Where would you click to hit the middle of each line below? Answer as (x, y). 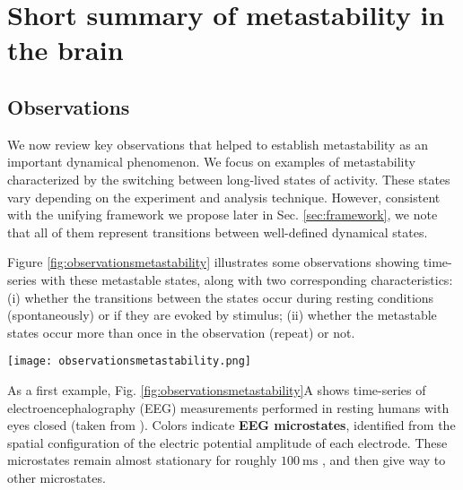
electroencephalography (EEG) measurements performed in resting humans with (228, 407)
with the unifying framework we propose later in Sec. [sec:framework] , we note (223, 215)
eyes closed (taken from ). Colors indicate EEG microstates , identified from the (231, 425)
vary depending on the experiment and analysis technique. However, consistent (224, 197)
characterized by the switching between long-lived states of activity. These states (229, 179)
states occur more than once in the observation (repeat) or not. (181, 332)
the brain (66, 50)
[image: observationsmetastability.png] (130, 361)
